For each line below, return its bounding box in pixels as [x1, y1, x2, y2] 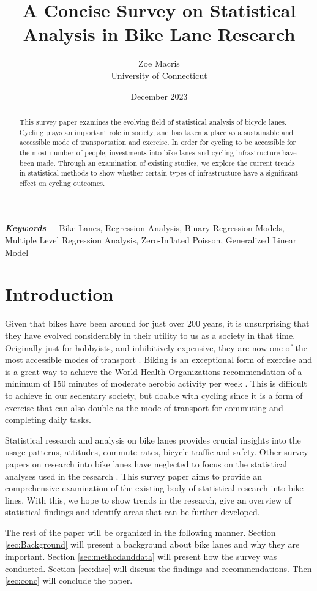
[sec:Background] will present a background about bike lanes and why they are [5, 538, 300, 551]
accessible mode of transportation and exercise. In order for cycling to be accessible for [19, 137, 296, 147]
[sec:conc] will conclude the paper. [5, 574, 133, 587]
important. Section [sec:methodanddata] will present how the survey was [5, 550, 277, 563]
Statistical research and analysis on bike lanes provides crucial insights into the [5, 433, 301, 446]
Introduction [5, 281, 114, 307]
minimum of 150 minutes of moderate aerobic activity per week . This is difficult [5, 377, 307, 390]
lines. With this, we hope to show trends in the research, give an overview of [5, 493, 291, 506]
